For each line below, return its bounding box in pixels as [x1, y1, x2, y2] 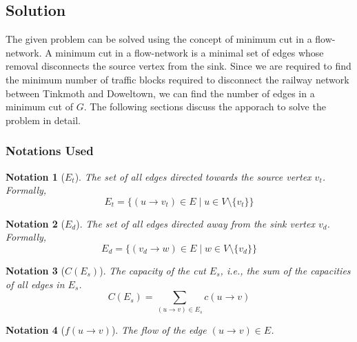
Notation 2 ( [6, 216, 65, 230]
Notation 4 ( [6, 323, 65, 337]
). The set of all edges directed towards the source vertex [74, 169, 312, 183]
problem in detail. [6, 112, 81, 127]
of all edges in [6, 276, 65, 291]
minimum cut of [6, 99, 73, 114]
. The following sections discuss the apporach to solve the [83, 99, 326, 114]
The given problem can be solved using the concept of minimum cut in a [6, 32, 312, 46]
